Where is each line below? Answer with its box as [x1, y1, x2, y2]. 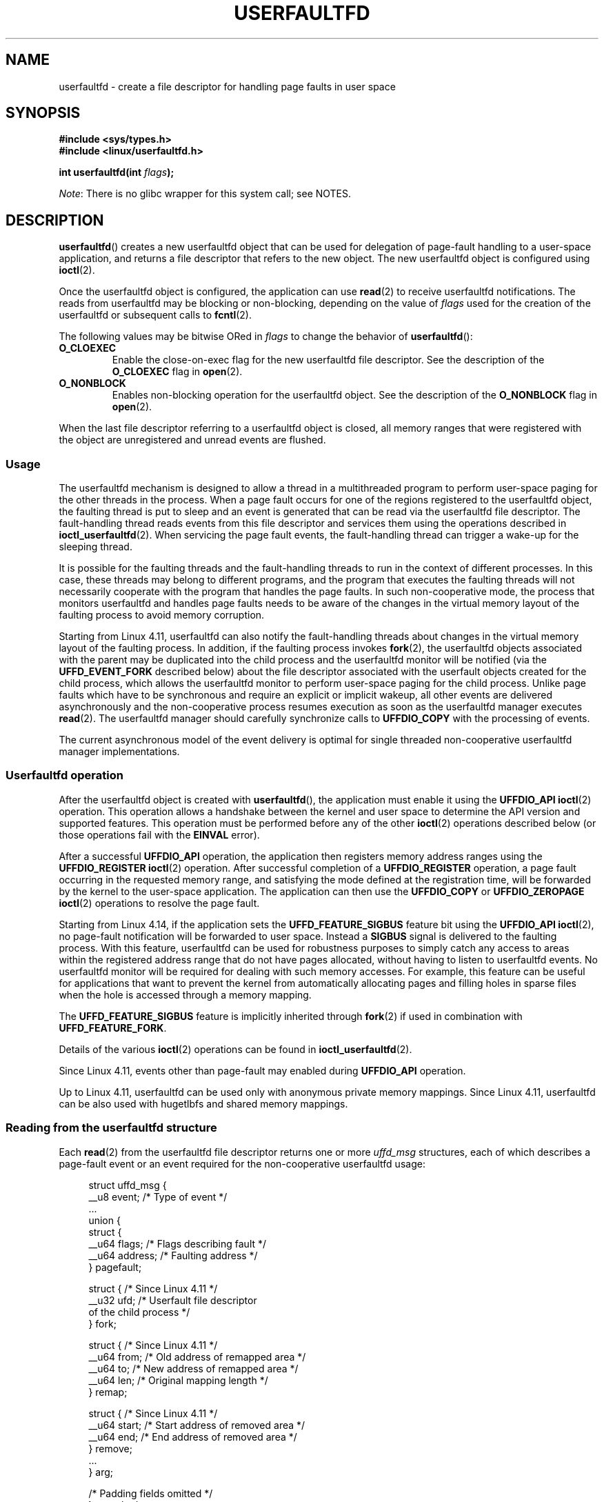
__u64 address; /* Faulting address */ [88, 1249, 258, 1261]
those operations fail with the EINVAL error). [59, 828, 260, 841]
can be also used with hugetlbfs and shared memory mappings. [59, 1097, 348, 1110]
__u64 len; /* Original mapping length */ [88, 1374, 268, 1386]
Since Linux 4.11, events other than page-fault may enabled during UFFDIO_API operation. [59, 1064, 466, 1077]
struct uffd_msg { [88, 1179, 167, 1191]
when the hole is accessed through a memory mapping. [59, 988, 312, 1001]
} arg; [88, 1465, 114, 1478]
